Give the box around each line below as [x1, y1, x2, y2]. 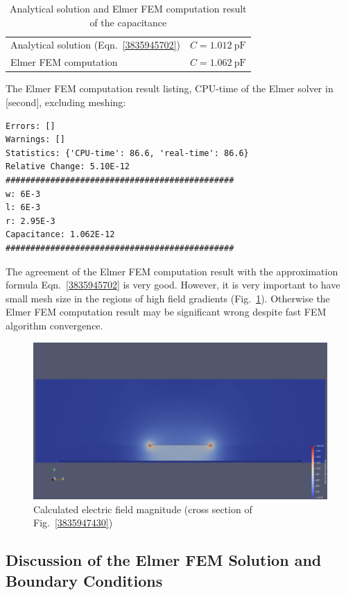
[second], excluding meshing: [6, 94, 126, 109]
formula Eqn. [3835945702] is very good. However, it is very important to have [6, 277, 340, 292]
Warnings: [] [6, 135, 65, 145]
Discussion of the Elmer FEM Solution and [6, 549, 322, 571]
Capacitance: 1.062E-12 [6, 230, 115, 240]
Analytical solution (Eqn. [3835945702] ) [10, 37, 180, 52]
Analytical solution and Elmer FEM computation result [10, 1, 247, 15]
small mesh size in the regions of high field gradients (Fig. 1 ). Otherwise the [6, 291, 330, 305]
